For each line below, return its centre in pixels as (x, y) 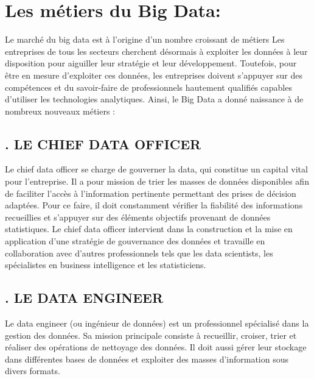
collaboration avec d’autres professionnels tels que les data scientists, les (139, 253)
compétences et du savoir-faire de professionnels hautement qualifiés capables (148, 87)
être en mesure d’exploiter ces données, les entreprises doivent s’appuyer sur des (154, 75)
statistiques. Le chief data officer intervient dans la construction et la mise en (149, 229)
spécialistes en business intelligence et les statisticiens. (106, 265)
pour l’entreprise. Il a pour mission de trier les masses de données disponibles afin (157, 181)
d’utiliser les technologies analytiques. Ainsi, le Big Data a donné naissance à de (154, 99)
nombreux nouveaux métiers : (60, 111)
